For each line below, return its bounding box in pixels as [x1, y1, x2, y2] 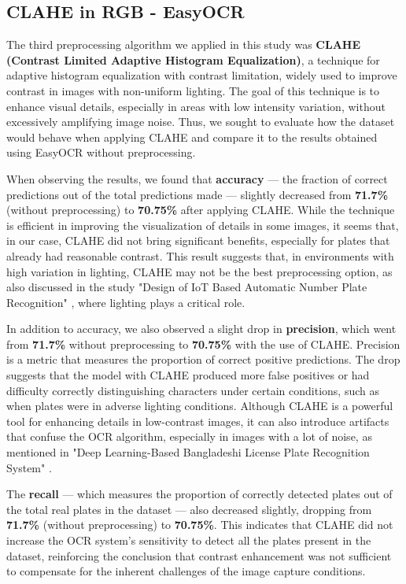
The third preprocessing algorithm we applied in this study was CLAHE [6, 36, 361, 53]
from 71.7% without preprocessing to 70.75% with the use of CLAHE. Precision [6, 335, 400, 352]
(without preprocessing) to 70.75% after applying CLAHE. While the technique [6, 201, 395, 218]
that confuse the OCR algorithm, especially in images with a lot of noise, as [6, 428, 372, 445]
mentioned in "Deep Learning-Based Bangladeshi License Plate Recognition [6, 444, 370, 460]
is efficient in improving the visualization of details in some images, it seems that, [6, 216, 399, 233]
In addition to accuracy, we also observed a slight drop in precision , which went [6, 320, 397, 337]
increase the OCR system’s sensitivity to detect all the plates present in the [6, 532, 371, 549]
